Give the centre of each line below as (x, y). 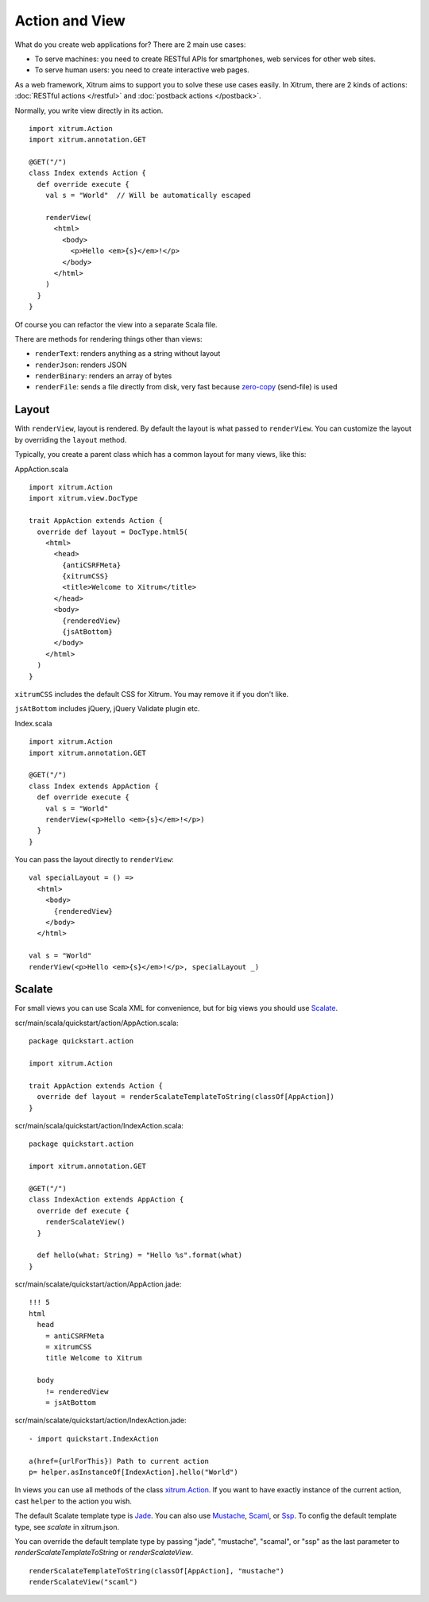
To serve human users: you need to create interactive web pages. (142, 70)
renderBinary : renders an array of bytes (103, 376)
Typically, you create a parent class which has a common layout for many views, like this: (160, 455)
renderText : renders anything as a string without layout (128, 354)
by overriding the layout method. (71, 439)
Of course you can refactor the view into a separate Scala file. (116, 324)
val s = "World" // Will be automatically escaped (148, 195)
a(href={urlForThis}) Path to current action (119, 1461)
